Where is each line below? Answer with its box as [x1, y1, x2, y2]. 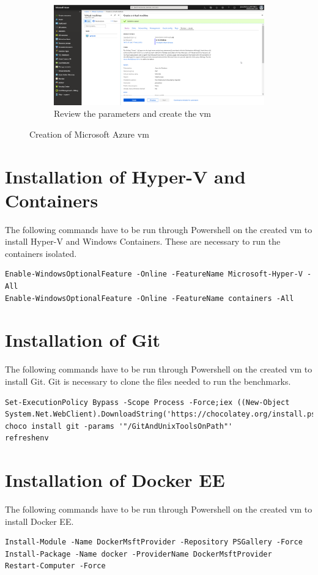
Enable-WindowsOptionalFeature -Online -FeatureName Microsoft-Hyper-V [5, 270, 303, 279]
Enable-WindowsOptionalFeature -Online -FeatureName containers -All [5, 294, 294, 303]
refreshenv [5, 434, 49, 443]
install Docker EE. [5, 514, 74, 527]
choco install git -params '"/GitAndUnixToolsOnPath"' [5, 421, 233, 431]
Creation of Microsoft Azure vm [29, 127, 149, 140]
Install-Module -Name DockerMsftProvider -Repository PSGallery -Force [5, 538, 303, 547]
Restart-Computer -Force [5, 562, 106, 571]
